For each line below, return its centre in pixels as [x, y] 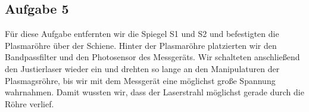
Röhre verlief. [29, 103]
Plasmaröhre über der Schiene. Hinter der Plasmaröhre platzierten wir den [141, 45]
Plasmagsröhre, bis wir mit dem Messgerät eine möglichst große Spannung [140, 80]
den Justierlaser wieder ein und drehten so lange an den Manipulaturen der [142, 68]
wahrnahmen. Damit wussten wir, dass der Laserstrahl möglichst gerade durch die [154, 92]
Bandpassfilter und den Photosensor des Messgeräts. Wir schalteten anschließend [152, 57]
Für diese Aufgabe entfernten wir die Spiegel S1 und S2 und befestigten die [142, 34]
